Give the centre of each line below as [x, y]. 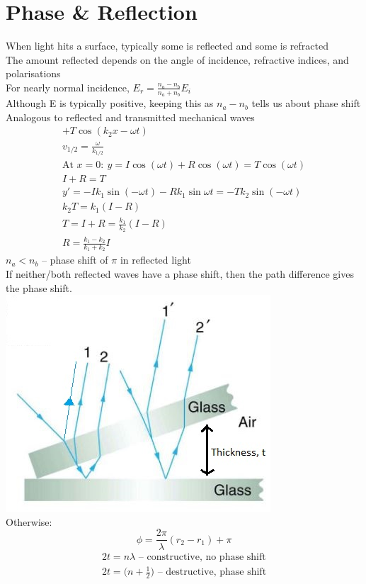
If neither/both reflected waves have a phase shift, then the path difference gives [180, 274]
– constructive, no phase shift [202, 557]
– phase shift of [75, 260]
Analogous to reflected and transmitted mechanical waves [130, 117]
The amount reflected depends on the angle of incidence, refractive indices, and [177, 59]
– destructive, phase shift [212, 572]
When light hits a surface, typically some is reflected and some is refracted [167, 46]
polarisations [33, 73]
